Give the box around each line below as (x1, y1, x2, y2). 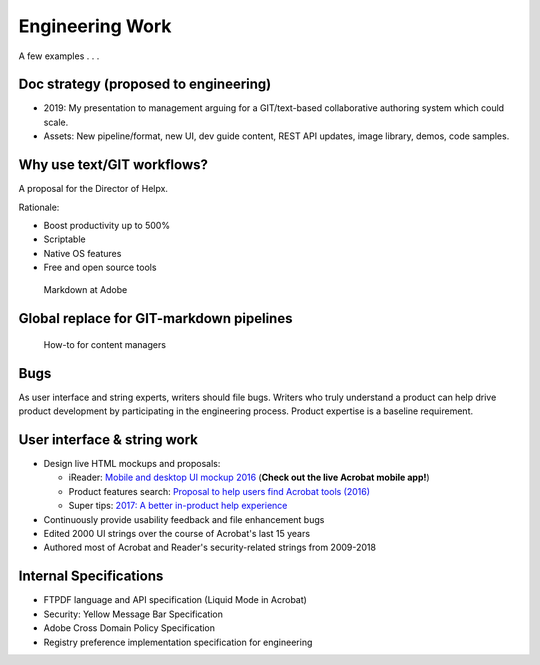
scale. (43, 116, 69, 128)
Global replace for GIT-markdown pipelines (18, 310, 293, 327)
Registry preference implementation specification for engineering (43, 636, 313, 648)
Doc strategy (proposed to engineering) (18, 76, 272, 93)
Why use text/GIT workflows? (18, 156, 209, 174)
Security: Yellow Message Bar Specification (43, 608, 224, 620)
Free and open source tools (43, 261, 157, 274)
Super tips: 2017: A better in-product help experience (68, 500, 288, 512)
